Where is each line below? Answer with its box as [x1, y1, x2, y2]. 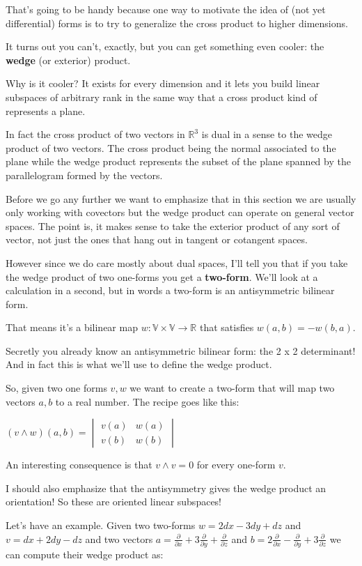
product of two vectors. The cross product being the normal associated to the [6, 140, 336, 155]
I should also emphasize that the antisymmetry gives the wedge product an [6, 480, 326, 495]
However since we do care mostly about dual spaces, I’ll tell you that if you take [6, 255, 348, 270]
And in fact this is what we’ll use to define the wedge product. [6, 357, 272, 372]
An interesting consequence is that [6, 457, 152, 472]
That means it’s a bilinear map [6, 320, 138, 335]
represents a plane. [6, 103, 86, 118]
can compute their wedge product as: [6, 546, 164, 561]
